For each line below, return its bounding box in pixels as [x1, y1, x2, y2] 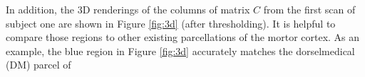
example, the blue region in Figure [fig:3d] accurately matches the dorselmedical [6, 43, 355, 58]
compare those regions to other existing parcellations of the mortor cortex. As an [6, 30, 360, 45]
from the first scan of [263, 2, 356, 16]
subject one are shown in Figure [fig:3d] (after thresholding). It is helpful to [6, 16, 336, 30]
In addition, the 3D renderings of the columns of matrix [6, 2, 250, 16]
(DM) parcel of [6, 57, 71, 72]
